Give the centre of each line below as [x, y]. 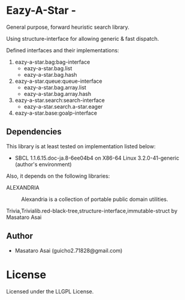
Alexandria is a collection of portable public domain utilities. [95, 199]
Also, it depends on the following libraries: [58, 176]
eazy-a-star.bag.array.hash [57, 94]
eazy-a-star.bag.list [48, 68]
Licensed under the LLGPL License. [50, 291]
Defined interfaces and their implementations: [63, 50]
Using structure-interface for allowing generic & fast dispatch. [83, 38]
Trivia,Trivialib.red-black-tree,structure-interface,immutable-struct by [92, 211]
